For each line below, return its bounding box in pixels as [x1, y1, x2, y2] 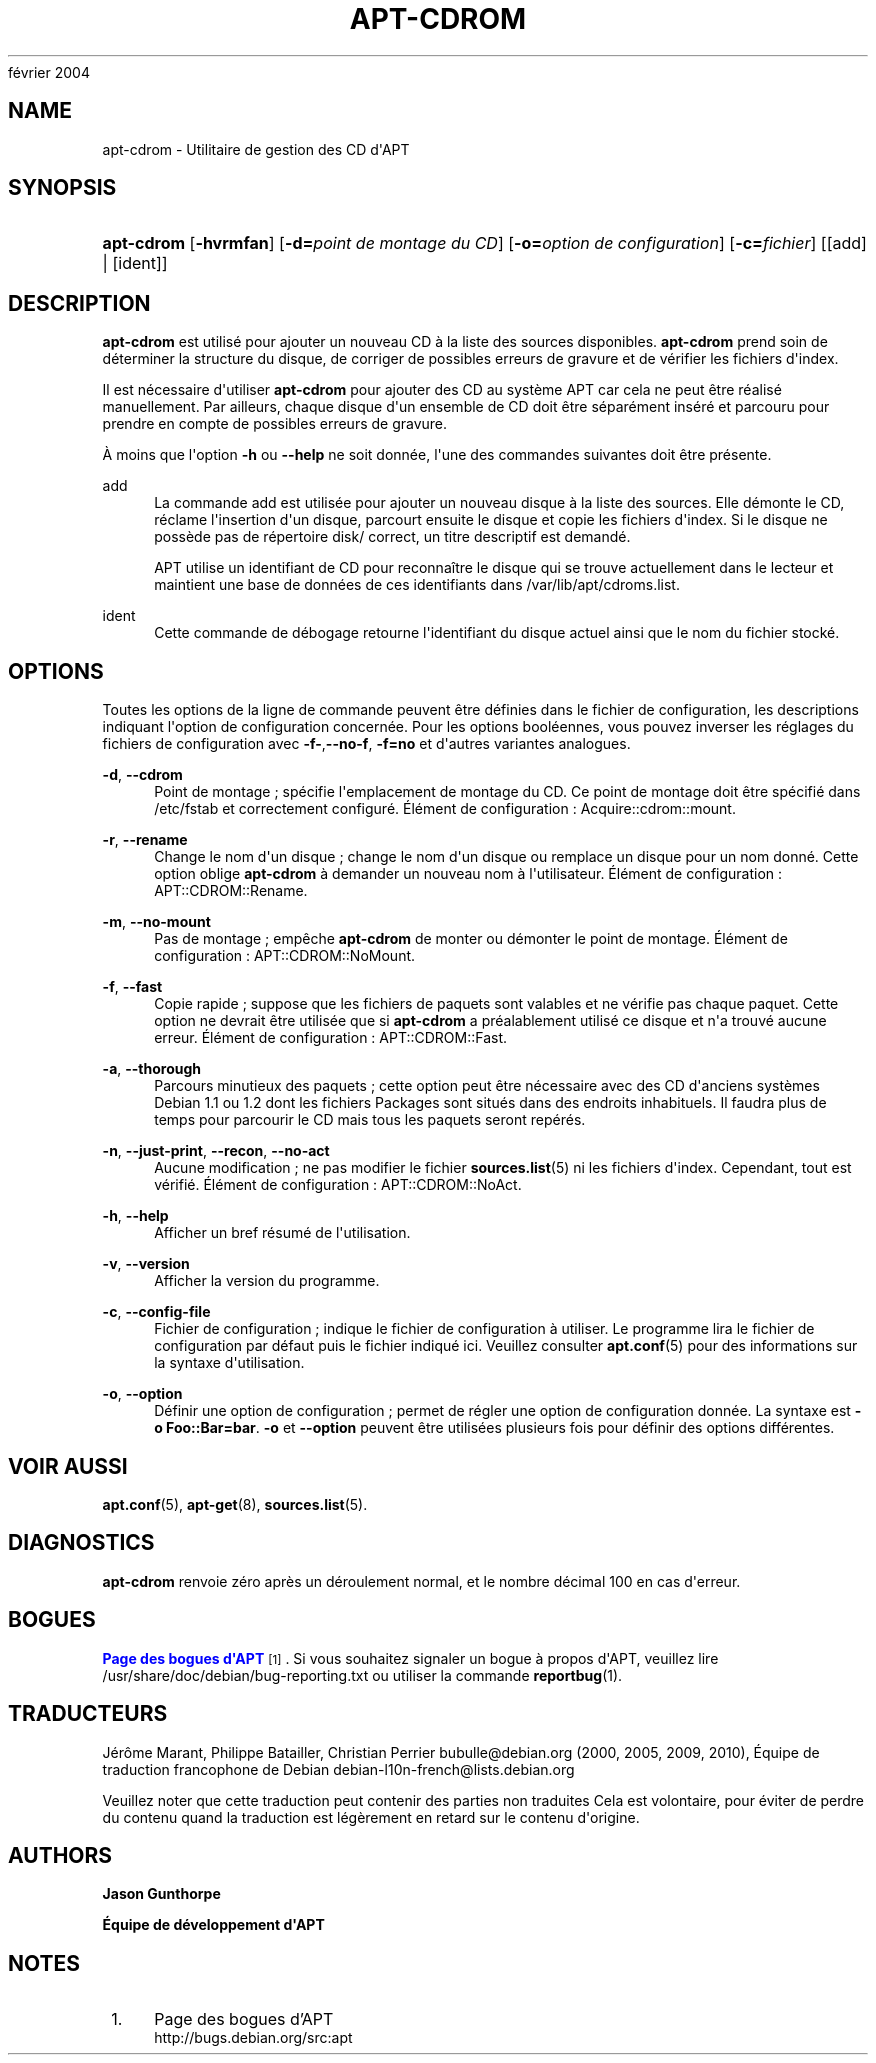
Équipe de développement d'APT [102, 1916, 325, 1934]
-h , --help [102, 1207, 169, 1225]
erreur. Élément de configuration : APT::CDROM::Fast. [154, 1029, 508, 1047]
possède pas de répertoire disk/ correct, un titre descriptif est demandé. [154, 528, 631, 546]
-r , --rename [102, 831, 188, 849]
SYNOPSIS [8, 175, 117, 201]
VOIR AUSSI [8, 1453, 128, 1479]
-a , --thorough [102, 1060, 202, 1078]
